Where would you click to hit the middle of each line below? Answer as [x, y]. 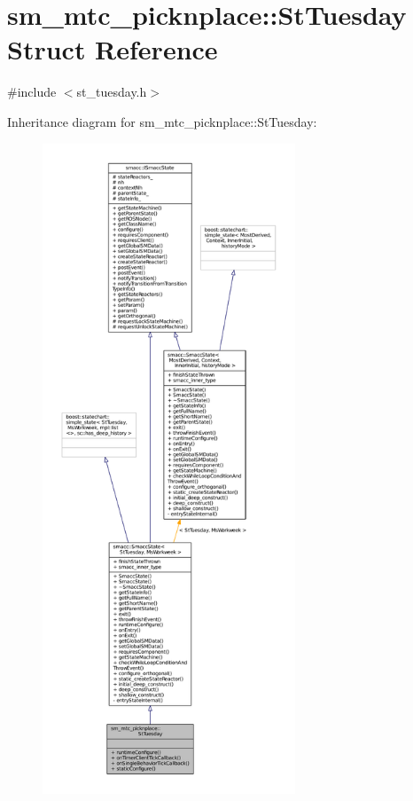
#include [32, 92]
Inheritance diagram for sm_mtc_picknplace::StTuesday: [162, 121]
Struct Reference [113, 49]
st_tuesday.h [112, 92]
